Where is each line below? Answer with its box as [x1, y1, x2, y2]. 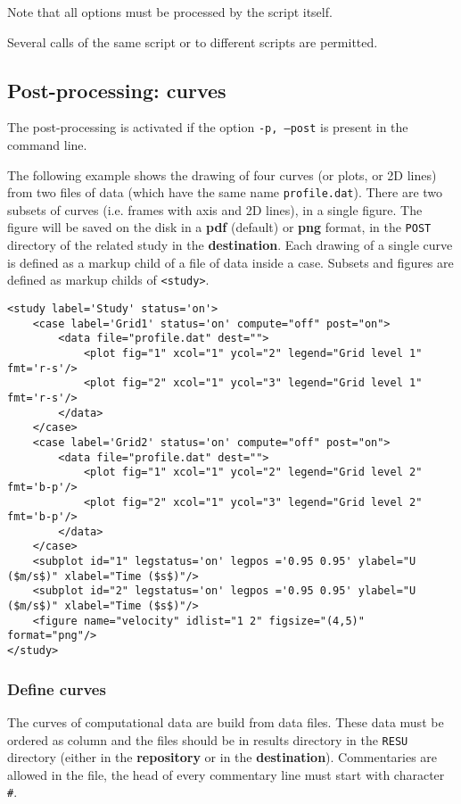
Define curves [7, 677, 106, 700]
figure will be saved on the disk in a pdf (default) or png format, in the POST [7, 218, 432, 236]
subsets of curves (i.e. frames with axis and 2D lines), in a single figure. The [7, 200, 423, 219]
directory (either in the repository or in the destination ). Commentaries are [7, 748, 438, 767]
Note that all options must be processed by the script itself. [7, 3, 333, 21]
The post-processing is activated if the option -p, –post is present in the [7, 118, 408, 137]
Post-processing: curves [7, 76, 226, 104]
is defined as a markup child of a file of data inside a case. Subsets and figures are [7, 253, 454, 271]
